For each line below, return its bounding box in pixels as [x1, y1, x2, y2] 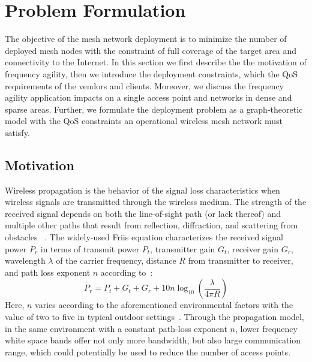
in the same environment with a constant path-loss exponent [5, 322, 227, 334]
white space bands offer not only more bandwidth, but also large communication [5, 334, 301, 346]
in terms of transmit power [40, 242, 140, 255]
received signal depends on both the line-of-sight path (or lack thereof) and [5, 207, 281, 219]
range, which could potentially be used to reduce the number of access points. [5, 345, 291, 358]
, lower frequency [235, 322, 298, 334]
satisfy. [5, 126, 30, 138]
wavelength [5, 254, 46, 267]
